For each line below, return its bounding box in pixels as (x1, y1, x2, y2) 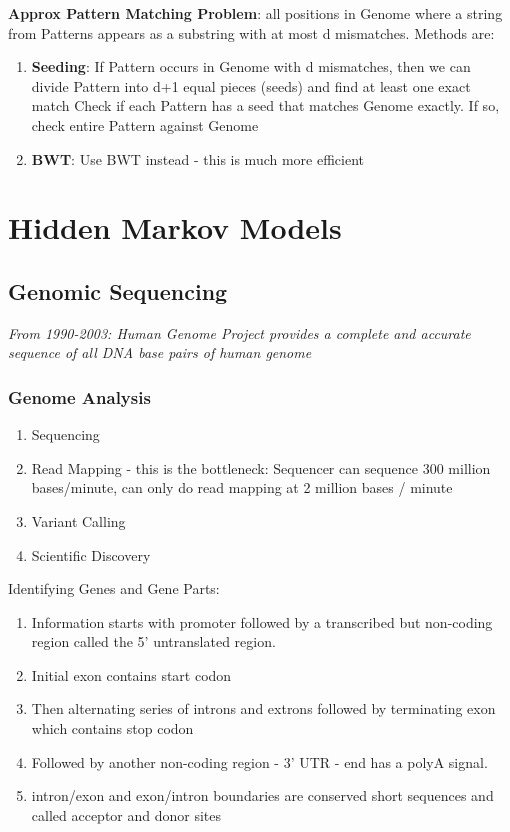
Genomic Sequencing (8, 275, 228, 306)
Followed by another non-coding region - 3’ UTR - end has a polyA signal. (31, 751, 488, 772)
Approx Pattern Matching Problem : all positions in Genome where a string (8, 3, 503, 23)
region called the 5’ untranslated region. (31, 631, 276, 652)
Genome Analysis (8, 384, 151, 409)
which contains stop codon (31, 718, 194, 739)
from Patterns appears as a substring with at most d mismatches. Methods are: (8, 22, 495, 43)
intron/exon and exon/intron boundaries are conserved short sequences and (31, 785, 494, 806)
